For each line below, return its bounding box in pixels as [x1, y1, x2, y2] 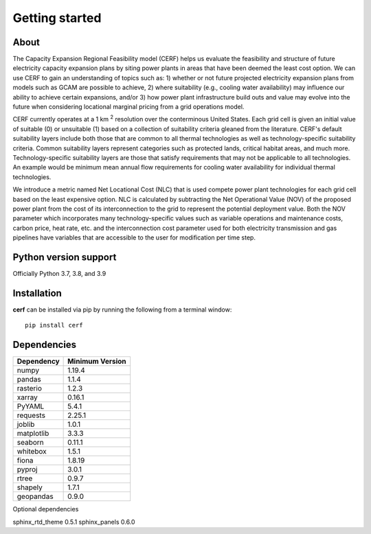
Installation [12, 287, 62, 299]
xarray [16, 393, 38, 402]
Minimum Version [67, 357, 126, 367]
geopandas [16, 491, 54, 501]
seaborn [16, 438, 44, 448]
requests [16, 410, 46, 420]
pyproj [16, 465, 38, 474]
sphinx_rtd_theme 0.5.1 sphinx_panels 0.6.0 [12, 518, 135, 526]
